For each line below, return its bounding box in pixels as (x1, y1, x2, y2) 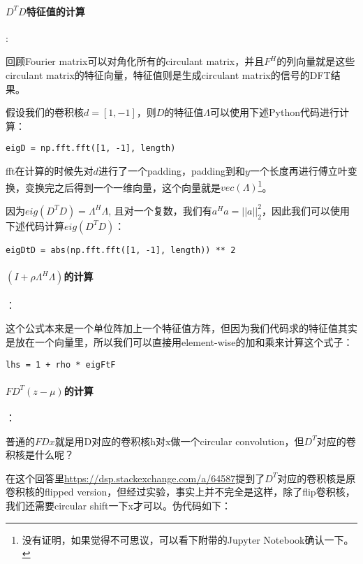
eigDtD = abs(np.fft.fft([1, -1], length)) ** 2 (6, 245, 236, 255)
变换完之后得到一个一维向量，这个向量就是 (24, 180, 221, 194)
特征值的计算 (26, 3, 85, 18)
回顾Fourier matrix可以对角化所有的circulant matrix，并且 (6, 54, 265, 68)
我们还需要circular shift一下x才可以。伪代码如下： (6, 498, 231, 512)
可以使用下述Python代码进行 (210, 105, 339, 120)
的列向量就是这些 (276, 54, 355, 68)
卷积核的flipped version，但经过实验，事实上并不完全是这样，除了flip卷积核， (6, 484, 355, 499)
